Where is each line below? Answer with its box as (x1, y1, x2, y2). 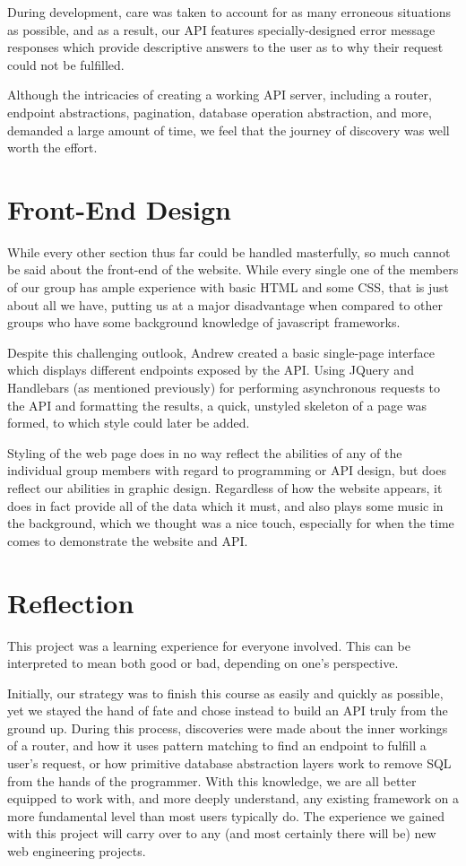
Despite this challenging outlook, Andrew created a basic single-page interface (7, 342, 435, 361)
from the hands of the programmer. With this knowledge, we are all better (7, 771, 417, 790)
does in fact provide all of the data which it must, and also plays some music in (7, 496, 444, 515)
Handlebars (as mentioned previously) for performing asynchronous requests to (7, 378, 441, 397)
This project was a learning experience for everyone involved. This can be (7, 636, 410, 654)
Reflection (7, 584, 134, 620)
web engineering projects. (7, 842, 146, 861)
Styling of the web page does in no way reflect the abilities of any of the (7, 443, 402, 462)
